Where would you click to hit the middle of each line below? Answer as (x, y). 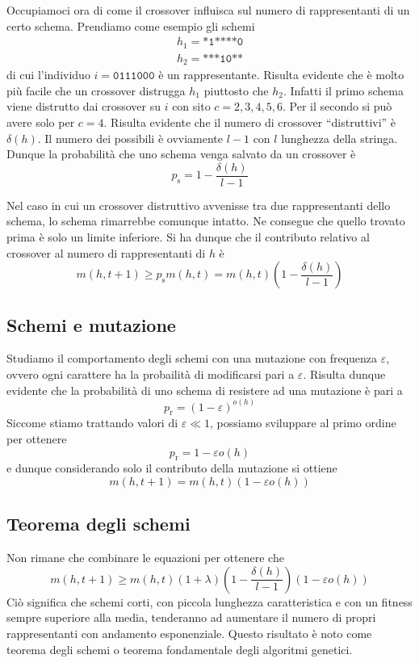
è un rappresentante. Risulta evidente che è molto (281, 75)
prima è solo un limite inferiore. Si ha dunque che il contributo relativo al (188, 236)
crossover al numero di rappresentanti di (106, 252)
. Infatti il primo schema (343, 90)
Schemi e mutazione (91, 324)
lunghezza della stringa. (339, 138)
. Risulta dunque (344, 373)
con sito (191, 106)
